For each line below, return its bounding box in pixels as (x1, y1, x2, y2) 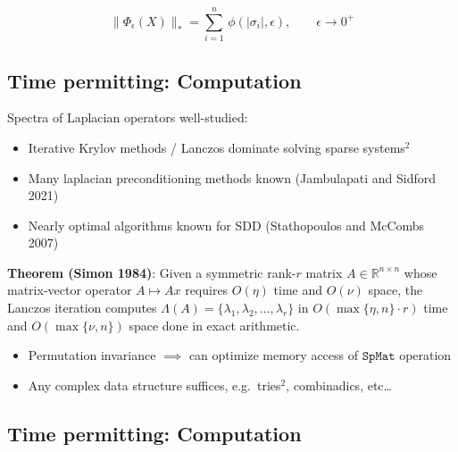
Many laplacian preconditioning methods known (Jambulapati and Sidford (28, 168, 437, 187)
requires (185, 280, 229, 299)
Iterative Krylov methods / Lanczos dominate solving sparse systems (28, 138, 405, 156)
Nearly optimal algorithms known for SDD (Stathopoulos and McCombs (28, 215, 425, 234)
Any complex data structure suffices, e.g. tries (28, 375, 281, 394)
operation (399, 346, 452, 364)
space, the (368, 280, 423, 299)
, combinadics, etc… (286, 375, 392, 394)
